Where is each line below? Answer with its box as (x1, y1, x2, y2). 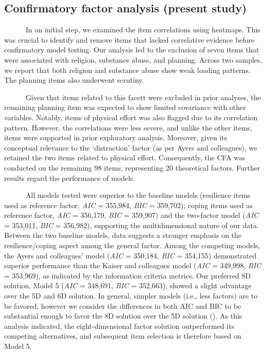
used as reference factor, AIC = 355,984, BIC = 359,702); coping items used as (4, 199, 253, 210)
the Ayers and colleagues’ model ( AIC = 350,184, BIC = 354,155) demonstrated (4, 250, 257, 261)
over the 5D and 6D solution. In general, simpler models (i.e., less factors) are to (4, 290, 258, 301)
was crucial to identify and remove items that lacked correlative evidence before (4, 34, 255, 45)
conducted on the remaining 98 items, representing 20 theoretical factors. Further (4, 162, 260, 173)
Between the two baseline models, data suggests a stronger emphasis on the (4, 230, 242, 240)
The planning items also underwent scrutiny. (4, 75, 144, 85)
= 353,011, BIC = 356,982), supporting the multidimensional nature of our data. (4, 219, 259, 230)
